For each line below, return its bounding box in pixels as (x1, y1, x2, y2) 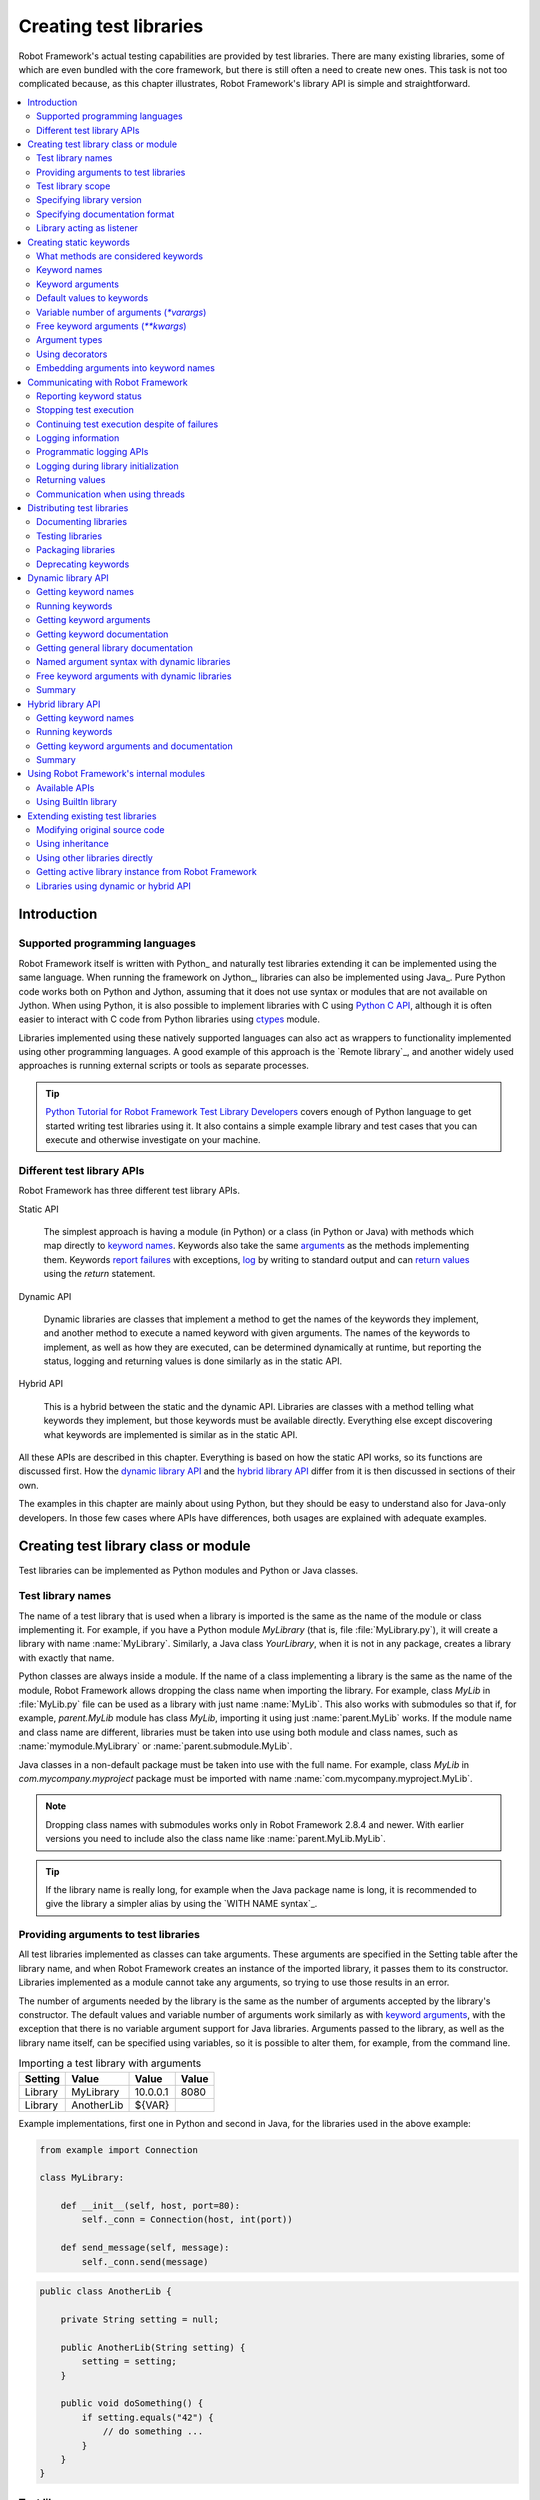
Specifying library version (36, 194, 142, 206)
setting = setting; (81, 2356, 177, 2367)
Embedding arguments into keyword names (36, 362, 215, 374)
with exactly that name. (18, 1651, 115, 1664)
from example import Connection (39, 2144, 199, 2155)
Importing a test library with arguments (18, 2056, 202, 2070)
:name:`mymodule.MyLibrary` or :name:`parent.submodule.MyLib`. (18, 1740, 293, 1752)
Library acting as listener (36, 222, 139, 234)
